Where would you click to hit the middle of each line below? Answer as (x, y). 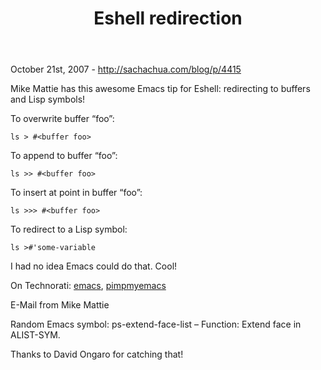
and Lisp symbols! (48, 99)
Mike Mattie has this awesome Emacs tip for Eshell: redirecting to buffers (160, 89)
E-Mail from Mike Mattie (60, 305)
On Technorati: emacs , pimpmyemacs (88, 286)
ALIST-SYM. (35, 335)
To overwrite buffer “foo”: (62, 119)
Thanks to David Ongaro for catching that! (97, 354)
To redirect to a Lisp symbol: (69, 229)
